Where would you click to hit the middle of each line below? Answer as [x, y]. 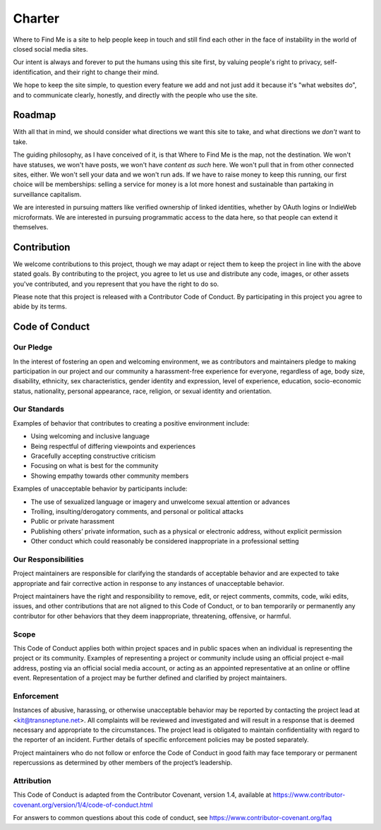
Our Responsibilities [48, 559]
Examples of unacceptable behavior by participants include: [100, 489]
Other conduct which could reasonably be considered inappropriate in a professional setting [165, 541]
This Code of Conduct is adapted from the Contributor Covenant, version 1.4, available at [142, 795]
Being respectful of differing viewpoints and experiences [113, 446]
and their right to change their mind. [107, 72]
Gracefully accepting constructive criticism [93, 456]
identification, [33, 72]
